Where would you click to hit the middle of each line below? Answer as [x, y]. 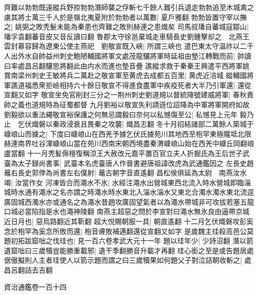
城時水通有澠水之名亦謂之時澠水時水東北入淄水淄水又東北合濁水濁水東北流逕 [129, 192]
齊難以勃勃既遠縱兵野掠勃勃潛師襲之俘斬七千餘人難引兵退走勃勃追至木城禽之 [129, 7]
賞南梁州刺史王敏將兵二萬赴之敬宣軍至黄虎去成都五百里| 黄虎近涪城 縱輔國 [126, 75]
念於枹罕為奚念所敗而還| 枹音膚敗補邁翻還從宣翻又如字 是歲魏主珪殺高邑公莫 [129, 231]
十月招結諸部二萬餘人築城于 [209, 124]
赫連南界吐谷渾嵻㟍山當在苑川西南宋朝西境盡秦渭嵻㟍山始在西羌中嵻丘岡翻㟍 [129, 143]
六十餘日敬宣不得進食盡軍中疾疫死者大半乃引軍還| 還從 [162, 85]
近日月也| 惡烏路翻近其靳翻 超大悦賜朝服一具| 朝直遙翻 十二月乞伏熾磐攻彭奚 [129, 221]
